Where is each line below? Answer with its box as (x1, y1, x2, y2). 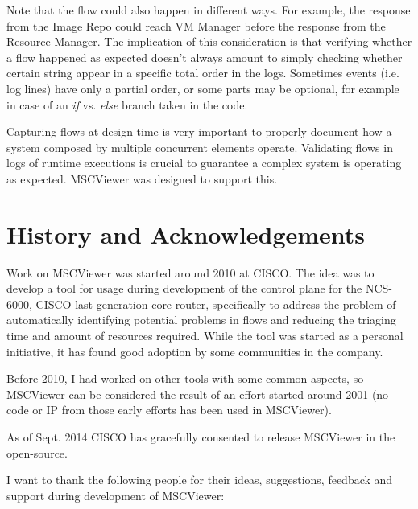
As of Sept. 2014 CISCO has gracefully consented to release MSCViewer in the (6, 429, 395, 445)
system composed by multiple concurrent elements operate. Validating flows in (6, 138, 393, 155)
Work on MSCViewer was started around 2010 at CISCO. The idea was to (6, 264, 375, 281)
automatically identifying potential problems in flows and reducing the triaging (6, 311, 396, 328)
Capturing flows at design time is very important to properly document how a (6, 123, 392, 140)
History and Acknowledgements (6, 217, 366, 250)
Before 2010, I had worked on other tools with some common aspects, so (6, 370, 364, 387)
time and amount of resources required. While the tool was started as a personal (6, 327, 404, 344)
